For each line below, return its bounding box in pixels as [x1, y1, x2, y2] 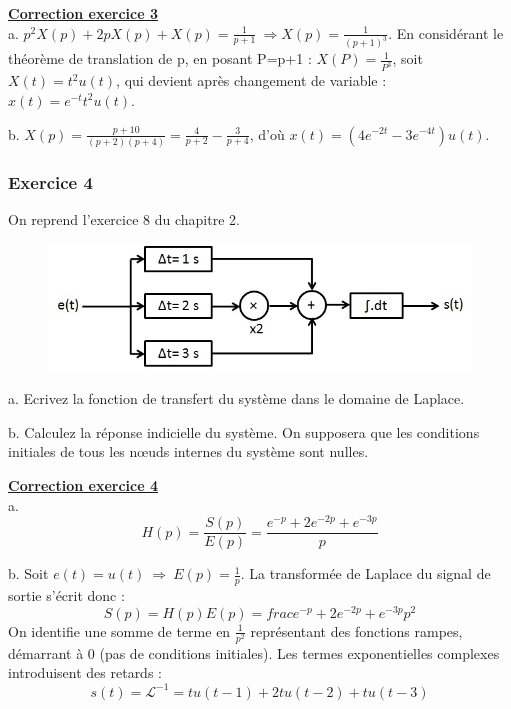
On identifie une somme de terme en [8, 620, 231, 641]
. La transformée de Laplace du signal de [240, 563, 491, 584]
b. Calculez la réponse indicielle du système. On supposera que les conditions [8, 421, 480, 442]
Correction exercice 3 [8, 3, 159, 23]
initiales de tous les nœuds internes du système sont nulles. [8, 441, 369, 462]
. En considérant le [388, 22, 504, 43]
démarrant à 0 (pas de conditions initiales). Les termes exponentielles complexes [8, 642, 500, 663]
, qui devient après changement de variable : [116, 70, 387, 91]
